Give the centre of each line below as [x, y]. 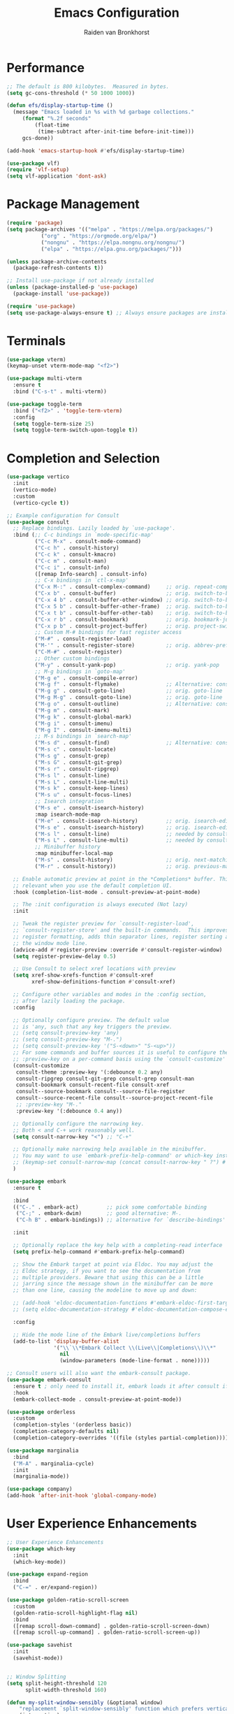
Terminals [36, 341]
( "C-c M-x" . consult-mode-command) [88, 542]
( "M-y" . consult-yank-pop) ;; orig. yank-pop [127, 665]
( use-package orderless [41, 1412]
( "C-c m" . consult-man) [71, 561]
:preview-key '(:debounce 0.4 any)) [69, 1111]
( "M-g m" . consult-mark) [72, 710]
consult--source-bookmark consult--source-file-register [101, 1092]
